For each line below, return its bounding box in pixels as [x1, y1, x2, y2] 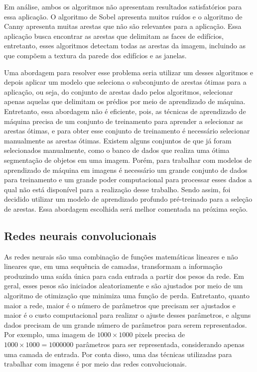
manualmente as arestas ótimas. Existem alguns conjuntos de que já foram [4, 135, 232, 145]
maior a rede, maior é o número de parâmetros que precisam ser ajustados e [4, 300, 236, 310]
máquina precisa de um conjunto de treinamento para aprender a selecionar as [4, 116, 243, 126]
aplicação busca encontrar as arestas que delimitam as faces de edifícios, [4, 30, 224, 41]
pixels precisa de [135, 329, 185, 340]
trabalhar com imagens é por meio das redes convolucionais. [4, 359, 187, 369]
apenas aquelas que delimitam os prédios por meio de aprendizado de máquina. [4, 96, 246, 107]
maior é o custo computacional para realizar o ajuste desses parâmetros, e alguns [4, 310, 251, 320]
